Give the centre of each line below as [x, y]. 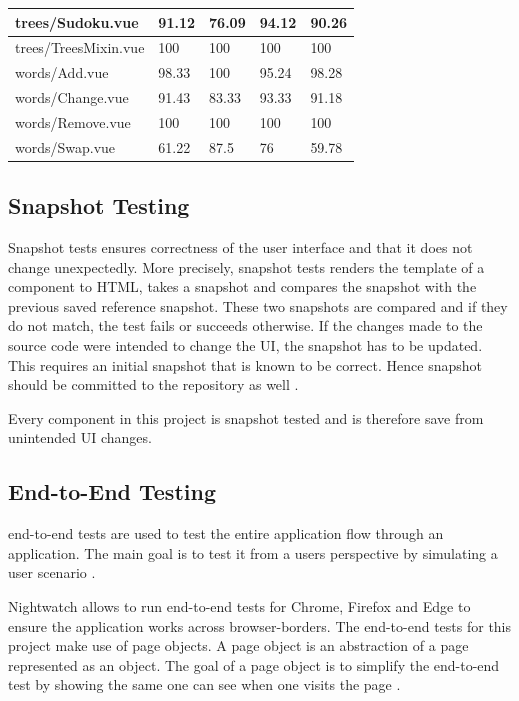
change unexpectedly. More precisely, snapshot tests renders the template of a [246, 266]
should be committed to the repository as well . [153, 384]
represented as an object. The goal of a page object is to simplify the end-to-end [254, 664]
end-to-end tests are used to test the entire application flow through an [226, 533]
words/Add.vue [62, 72]
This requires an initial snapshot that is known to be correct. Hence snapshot [245, 364]
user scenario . [52, 572]
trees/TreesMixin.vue [80, 47]
